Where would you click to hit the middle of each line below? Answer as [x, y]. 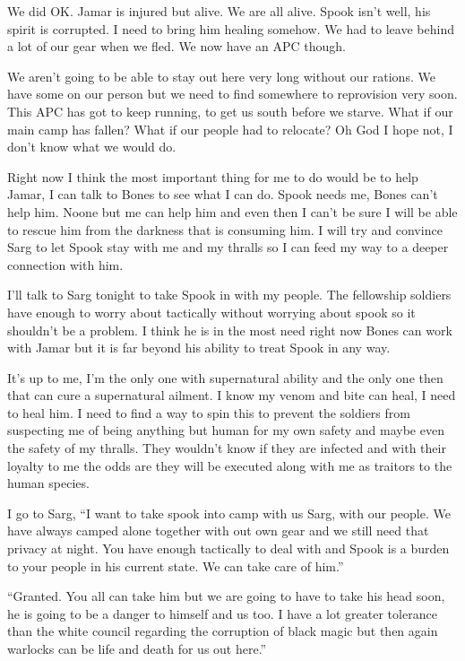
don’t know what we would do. [92, 147]
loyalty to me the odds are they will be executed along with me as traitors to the [230, 465]
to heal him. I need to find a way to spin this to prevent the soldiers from [209, 412]
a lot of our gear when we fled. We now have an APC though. [177, 46]
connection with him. [65, 264]
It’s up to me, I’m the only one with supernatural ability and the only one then [225, 377]
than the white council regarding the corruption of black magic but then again [223, 631]
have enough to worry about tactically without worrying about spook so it [211, 312]
